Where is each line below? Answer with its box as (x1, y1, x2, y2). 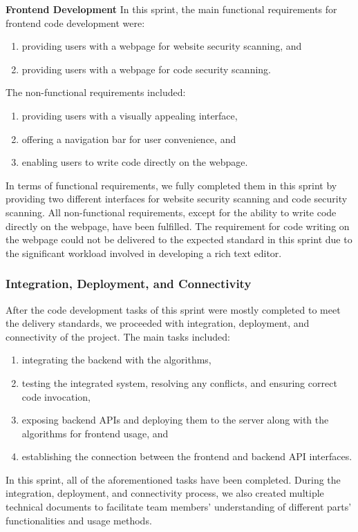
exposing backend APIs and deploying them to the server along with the (21, 412, 329, 427)
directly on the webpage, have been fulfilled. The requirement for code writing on (6, 218, 350, 233)
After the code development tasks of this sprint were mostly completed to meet (6, 302, 341, 316)
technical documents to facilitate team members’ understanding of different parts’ (6, 500, 352, 514)
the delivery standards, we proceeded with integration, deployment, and (6, 316, 310, 330)
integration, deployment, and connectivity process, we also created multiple (6, 486, 324, 500)
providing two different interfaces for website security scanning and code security (6, 191, 348, 206)
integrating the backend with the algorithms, (21, 352, 211, 367)
